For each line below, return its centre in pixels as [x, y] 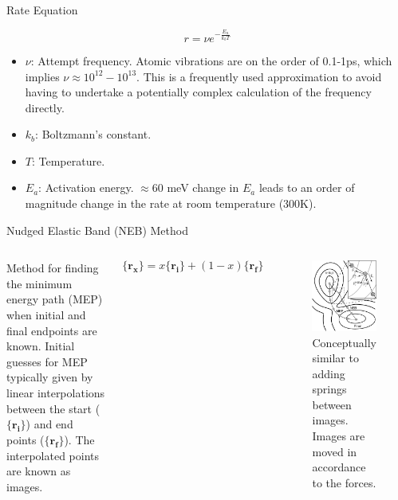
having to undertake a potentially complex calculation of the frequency [198, 92]
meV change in [203, 187]
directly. [45, 107]
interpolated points [53, 455]
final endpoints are [52, 330]
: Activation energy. [86, 187]
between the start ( [53, 408]
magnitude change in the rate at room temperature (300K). [171, 203]
